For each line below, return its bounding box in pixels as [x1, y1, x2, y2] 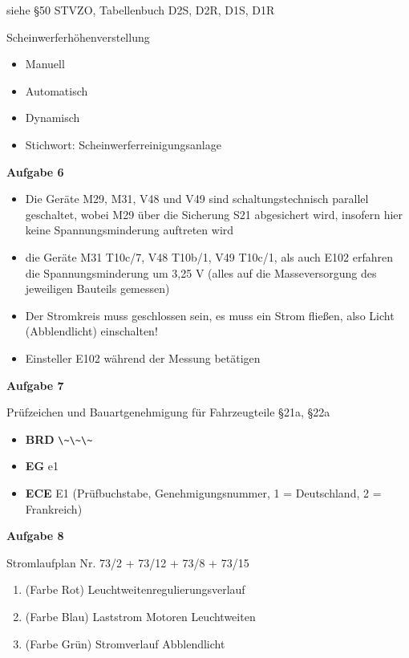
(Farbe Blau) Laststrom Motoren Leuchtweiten [25, 607, 256, 624]
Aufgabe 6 [6, 163, 64, 180]
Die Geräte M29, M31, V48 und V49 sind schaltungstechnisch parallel [25, 190, 369, 207]
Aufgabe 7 [6, 376, 64, 393]
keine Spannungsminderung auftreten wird [25, 221, 234, 238]
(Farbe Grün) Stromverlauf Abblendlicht [25, 635, 225, 652]
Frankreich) [25, 500, 83, 517]
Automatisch [25, 82, 88, 99]
